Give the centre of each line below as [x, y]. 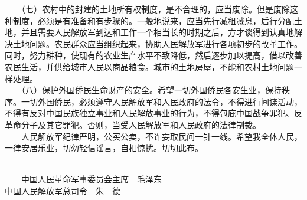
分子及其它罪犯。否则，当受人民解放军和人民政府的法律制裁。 [141, 124]
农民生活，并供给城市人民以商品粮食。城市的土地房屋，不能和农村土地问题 [149, 66]
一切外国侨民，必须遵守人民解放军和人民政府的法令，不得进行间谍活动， [161, 101]
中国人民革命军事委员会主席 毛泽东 [91, 179]
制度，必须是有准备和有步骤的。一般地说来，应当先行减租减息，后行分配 [153, 20]
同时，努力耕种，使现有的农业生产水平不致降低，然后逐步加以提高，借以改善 [153, 55]
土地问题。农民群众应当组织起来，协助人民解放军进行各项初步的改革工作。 [157, 43]
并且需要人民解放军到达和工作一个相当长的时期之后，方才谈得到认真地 [157, 32]
